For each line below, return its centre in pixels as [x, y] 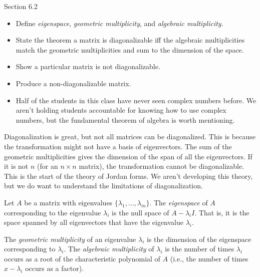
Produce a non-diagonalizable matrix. [73, 83]
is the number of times [200, 249]
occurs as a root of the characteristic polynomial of [82, 258]
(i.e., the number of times [209, 258]
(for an [48, 166]
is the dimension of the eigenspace [199, 239]
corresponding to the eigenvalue [53, 212]
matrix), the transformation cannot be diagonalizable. [162, 166]
